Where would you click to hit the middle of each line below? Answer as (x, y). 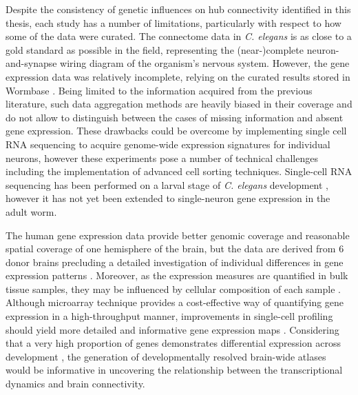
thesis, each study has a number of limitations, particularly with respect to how (173, 22)
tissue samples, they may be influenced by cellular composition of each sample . (173, 288)
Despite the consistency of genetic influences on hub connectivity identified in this (178, 9)
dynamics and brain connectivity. (75, 384)
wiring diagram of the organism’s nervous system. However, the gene (205, 63)
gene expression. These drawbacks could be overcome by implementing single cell (176, 131)
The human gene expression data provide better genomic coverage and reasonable (178, 235)
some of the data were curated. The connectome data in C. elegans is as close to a (179, 36)
